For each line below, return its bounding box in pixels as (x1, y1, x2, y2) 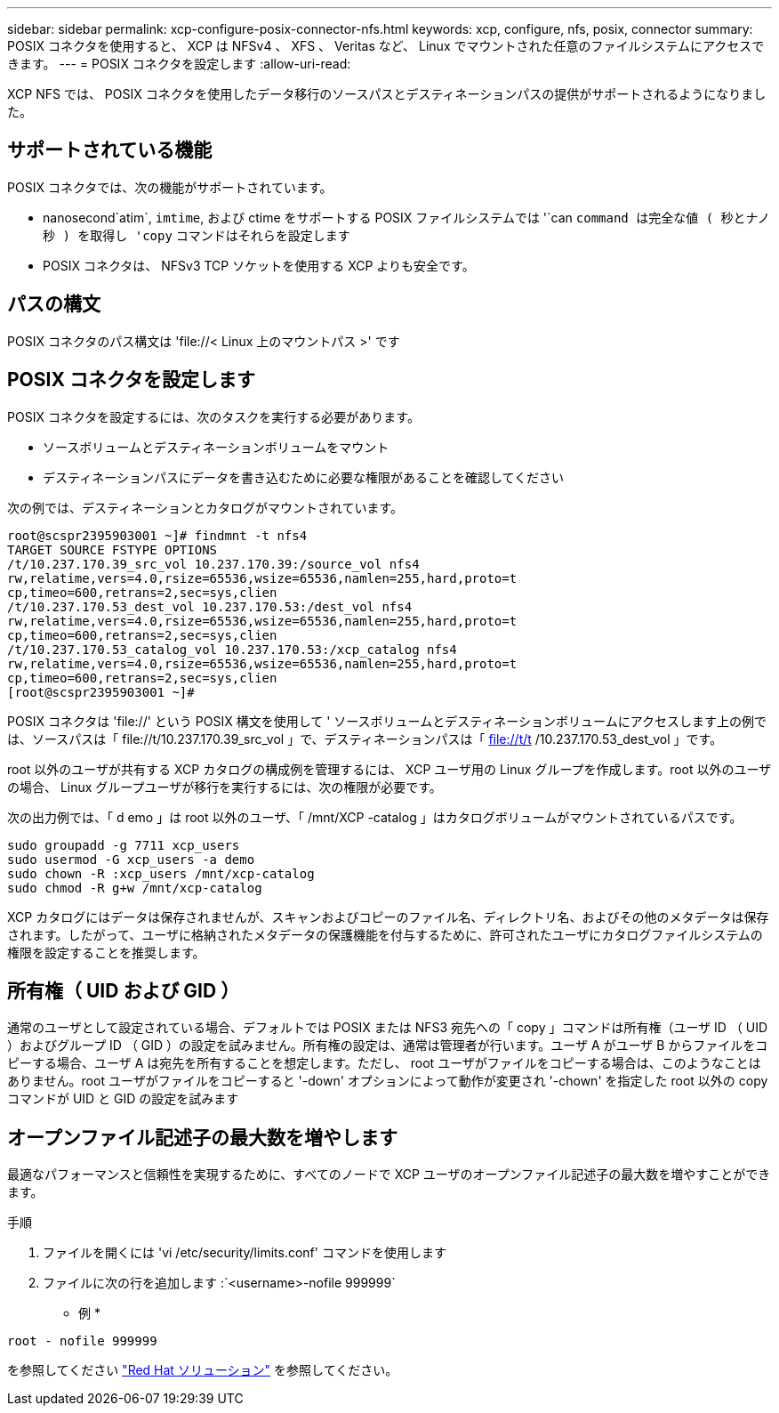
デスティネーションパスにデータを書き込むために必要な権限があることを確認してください (43, 469, 565, 485)
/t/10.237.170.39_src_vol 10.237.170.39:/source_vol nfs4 (7, 556, 420, 571)
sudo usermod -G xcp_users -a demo (7, 852, 255, 867)
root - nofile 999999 (7, 1334, 157, 1349)
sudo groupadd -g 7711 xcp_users (7, 837, 240, 852)
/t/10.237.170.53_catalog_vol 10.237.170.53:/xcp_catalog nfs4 (7, 642, 457, 657)
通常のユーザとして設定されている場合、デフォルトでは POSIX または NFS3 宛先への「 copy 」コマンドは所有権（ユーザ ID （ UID (7, 1020, 768, 1036)
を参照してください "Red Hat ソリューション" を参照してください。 (7, 1362, 398, 1378)
